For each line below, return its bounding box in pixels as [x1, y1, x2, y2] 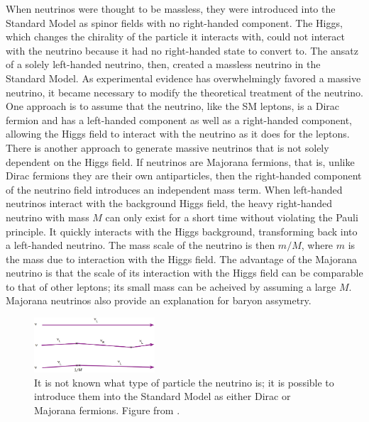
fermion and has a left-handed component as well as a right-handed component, [6, 112, 352, 127]
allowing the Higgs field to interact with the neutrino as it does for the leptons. [6, 126, 350, 141]
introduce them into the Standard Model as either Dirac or [34, 389, 291, 404]
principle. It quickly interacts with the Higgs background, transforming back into [6, 223, 358, 238]
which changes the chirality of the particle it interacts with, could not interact [6, 29, 345, 44]
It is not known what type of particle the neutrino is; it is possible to [34, 374, 334, 389]
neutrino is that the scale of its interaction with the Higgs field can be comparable [6, 265, 363, 280]
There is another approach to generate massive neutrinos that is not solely [6, 140, 329, 155]
